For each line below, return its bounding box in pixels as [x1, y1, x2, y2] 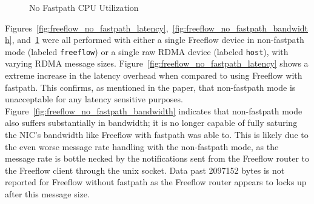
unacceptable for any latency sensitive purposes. [5, 93, 183, 105]
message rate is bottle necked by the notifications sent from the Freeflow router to [5, 152, 309, 165]
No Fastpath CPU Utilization [29, 1, 139, 13]
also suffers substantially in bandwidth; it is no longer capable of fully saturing [5, 116, 298, 129]
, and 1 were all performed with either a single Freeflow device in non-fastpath [12, 33, 304, 46]
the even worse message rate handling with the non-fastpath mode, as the [5, 140, 279, 153]
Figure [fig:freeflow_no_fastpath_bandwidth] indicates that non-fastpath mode [5, 104, 302, 117]
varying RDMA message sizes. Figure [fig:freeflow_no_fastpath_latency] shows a [5, 57, 309, 70]
